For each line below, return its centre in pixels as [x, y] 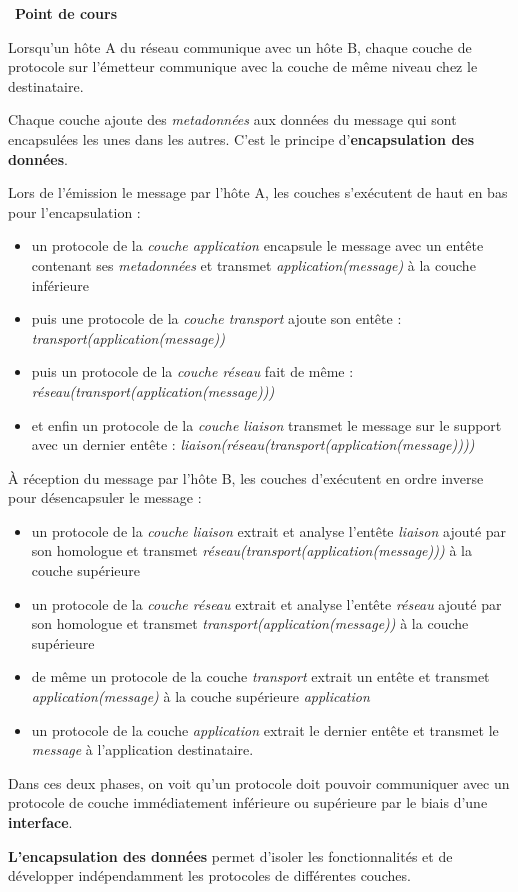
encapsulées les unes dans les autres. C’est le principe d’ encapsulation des [241, 138]
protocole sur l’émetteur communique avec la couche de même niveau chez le [243, 66]
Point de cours [66, 13]
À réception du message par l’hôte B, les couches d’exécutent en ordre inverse [246, 477]
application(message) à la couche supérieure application [200, 696]
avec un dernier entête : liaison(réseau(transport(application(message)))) [253, 444]
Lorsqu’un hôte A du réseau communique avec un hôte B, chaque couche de [240, 46]
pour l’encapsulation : [74, 211]
